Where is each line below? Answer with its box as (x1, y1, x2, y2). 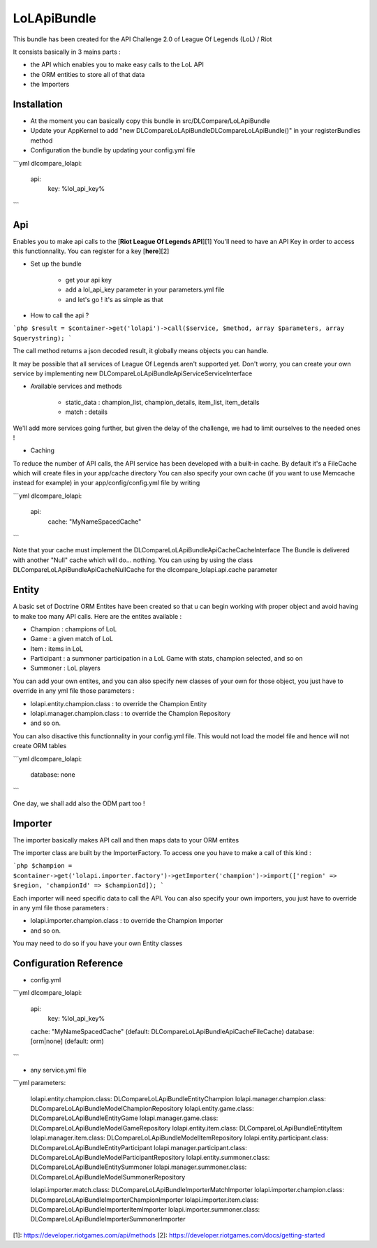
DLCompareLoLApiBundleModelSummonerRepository (30, 1172, 186, 1181)
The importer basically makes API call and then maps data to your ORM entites (13, 835, 239, 844)
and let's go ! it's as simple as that (65, 295, 163, 303)
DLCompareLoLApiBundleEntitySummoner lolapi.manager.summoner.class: (30, 1163, 247, 1171)
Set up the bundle (30, 259, 82, 268)
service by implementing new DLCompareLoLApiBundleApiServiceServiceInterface (13, 369, 253, 378)
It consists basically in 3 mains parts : (13, 48, 121, 56)
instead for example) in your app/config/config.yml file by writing (13, 479, 200, 487)
